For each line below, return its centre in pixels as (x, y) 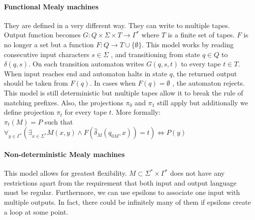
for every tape (86, 112)
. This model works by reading (188, 44)
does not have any (197, 173)
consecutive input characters (47, 54)
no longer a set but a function (49, 44)
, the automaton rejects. (208, 83)
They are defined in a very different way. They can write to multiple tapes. (117, 25)
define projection (29, 112)
